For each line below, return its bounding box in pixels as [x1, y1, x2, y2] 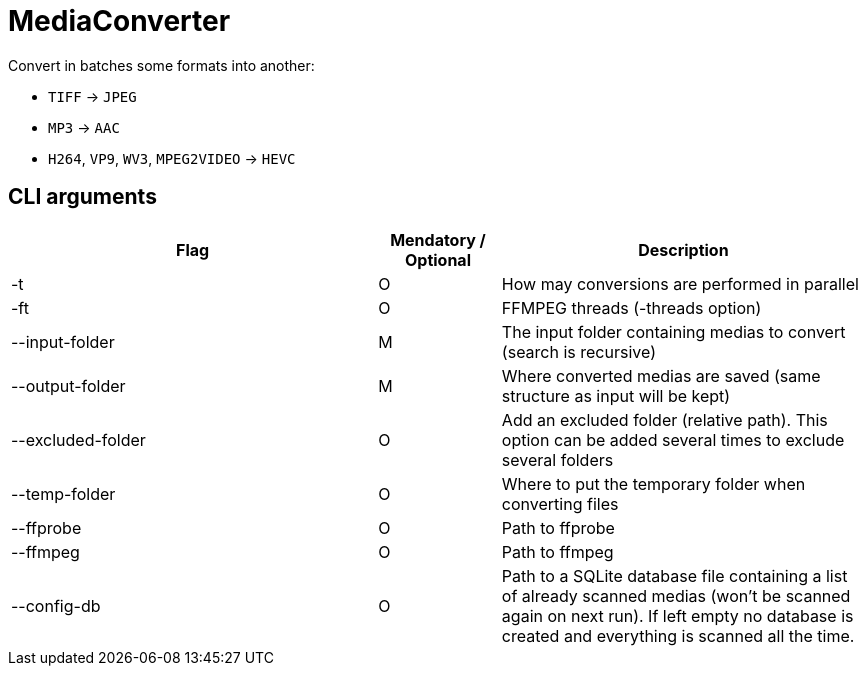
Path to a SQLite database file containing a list [501, 565, 848, 586]
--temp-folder [11, 483, 116, 504]
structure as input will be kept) [501, 385, 731, 406]
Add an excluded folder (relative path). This [501, 409, 828, 430]
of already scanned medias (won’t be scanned [501, 585, 851, 606]
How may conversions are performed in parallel [501, 273, 859, 294]
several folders [501, 449, 614, 470]
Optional [404, 249, 471, 270]
